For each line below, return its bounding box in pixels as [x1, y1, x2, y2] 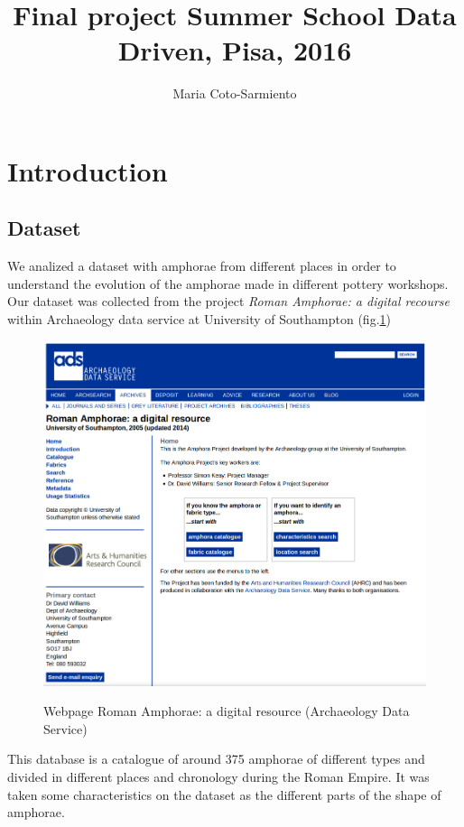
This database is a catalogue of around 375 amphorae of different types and [7, 749, 425, 768]
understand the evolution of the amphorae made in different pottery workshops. [7, 274, 449, 293]
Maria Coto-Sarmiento [172, 84, 297, 103]
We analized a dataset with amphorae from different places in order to [7, 256, 396, 275]
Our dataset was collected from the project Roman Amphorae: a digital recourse [7, 292, 450, 311]
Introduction [7, 152, 168, 189]
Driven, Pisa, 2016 [117, 32, 352, 69]
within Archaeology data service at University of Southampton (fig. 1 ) [7, 310, 391, 329]
